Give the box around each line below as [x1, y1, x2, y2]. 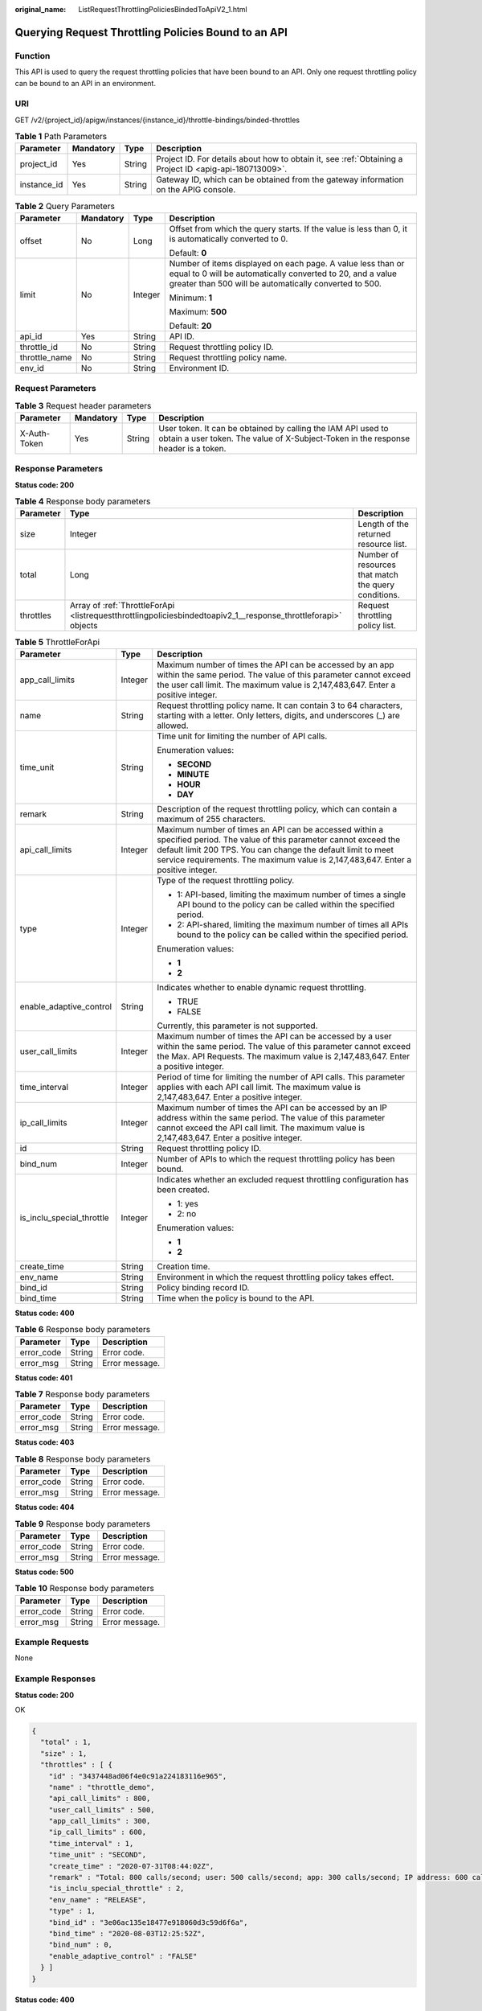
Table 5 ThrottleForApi [14, 636, 100, 648]
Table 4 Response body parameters [14, 496, 151, 507]
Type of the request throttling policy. [157, 874, 295, 886]
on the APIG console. [155, 184, 236, 195]
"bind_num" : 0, [48, 1940, 112, 1950]
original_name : [14, 5, 67, 14]
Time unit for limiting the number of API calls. [157, 730, 328, 742]
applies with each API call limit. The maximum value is [157, 1081, 361, 1092]
